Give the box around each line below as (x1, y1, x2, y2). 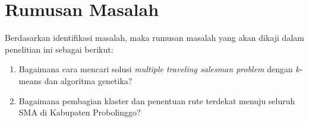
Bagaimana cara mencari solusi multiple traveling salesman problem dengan (18, 63, 293, 75)
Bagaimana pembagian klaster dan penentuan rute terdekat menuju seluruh (18, 94, 295, 107)
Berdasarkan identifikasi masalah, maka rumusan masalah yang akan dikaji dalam (5, 31, 304, 44)
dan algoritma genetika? (44, 74, 133, 86)
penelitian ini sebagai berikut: (5, 43, 113, 55)
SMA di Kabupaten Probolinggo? (18, 106, 141, 118)
